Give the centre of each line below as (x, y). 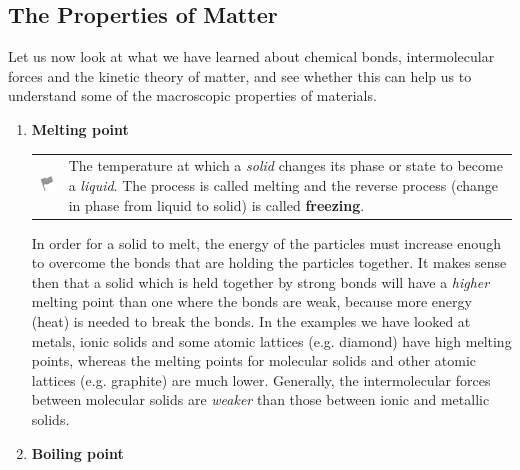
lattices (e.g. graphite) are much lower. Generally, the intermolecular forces (261, 379)
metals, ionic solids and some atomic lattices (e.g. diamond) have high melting (271, 340)
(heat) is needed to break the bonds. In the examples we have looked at (251, 320)
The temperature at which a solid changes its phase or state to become (285, 165)
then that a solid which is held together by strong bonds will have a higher (260, 281)
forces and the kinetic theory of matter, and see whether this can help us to (240, 75)
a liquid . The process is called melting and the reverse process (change (283, 184)
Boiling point (77, 452)
